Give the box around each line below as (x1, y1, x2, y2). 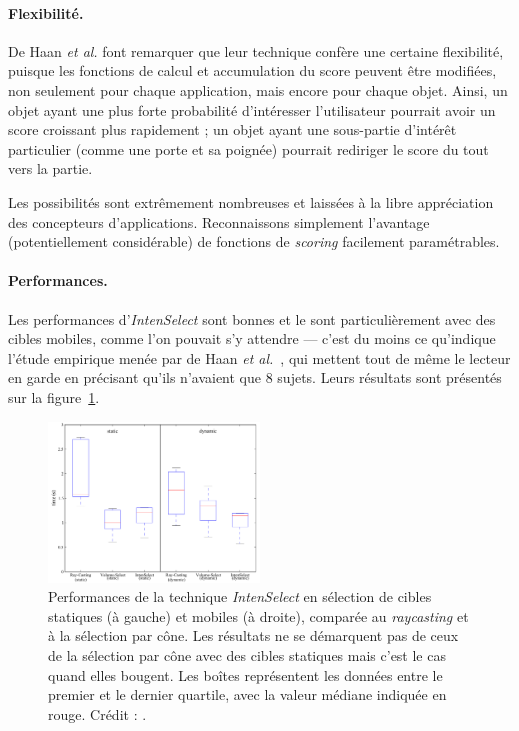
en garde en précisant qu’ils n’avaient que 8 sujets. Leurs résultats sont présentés (8, 367, 502, 388)
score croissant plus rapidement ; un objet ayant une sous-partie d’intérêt (8, 119, 457, 140)
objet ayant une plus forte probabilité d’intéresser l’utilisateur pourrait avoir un (8, 99, 496, 120)
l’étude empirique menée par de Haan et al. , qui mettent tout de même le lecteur (8, 347, 511, 368)
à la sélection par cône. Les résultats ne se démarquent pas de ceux (48, 625, 459, 646)
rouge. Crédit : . (48, 703, 147, 724)
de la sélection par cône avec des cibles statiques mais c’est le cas (48, 644, 446, 665)
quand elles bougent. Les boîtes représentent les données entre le (48, 664, 443, 685)
